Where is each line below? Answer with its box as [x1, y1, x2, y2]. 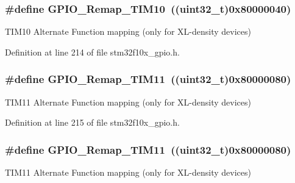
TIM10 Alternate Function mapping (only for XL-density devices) [5, 25, 251, 38]
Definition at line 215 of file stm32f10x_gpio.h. [5, 116, 180, 129]
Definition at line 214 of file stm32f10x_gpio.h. [5, 45, 180, 58]
